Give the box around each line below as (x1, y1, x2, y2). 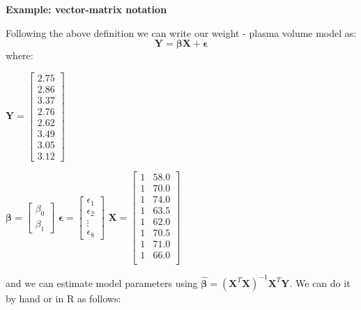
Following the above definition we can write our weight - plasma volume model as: (6, 25, 357, 40)
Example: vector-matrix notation (6, 2, 167, 16)
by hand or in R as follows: (6, 290, 121, 305)
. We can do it (289, 275, 351, 290)
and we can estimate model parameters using (6, 275, 198, 290)
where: (6, 48, 33, 63)
